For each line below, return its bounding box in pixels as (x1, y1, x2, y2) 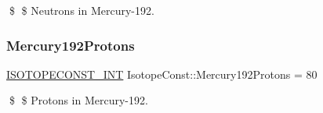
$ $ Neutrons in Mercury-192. (9, 2, 154, 18)
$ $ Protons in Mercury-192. (9, 92, 148, 108)
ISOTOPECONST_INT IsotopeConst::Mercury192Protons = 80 (6, 65, 318, 82)
